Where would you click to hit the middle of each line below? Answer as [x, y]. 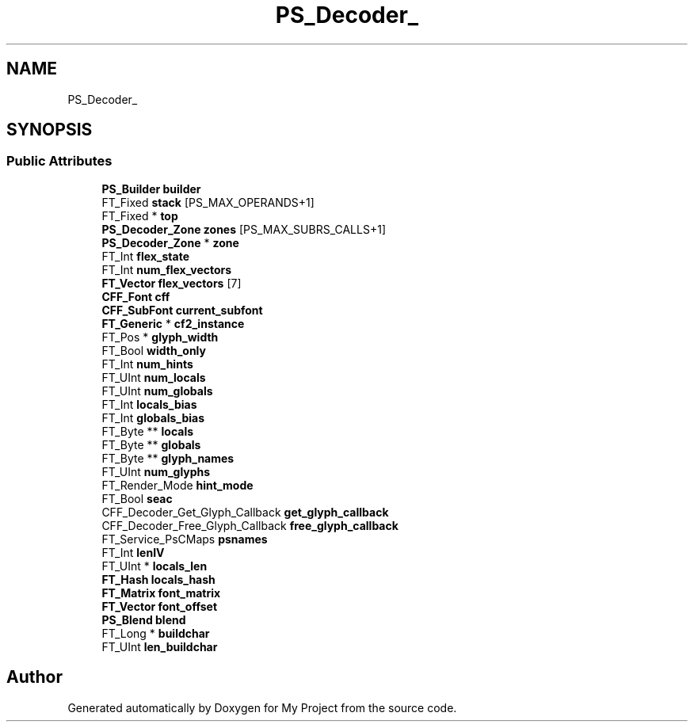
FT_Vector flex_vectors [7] [172, 283]
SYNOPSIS [50, 130]
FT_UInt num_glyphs [156, 471]
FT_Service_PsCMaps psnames [185, 539]
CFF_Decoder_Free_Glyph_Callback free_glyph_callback [250, 525]
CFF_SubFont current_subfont [182, 310]
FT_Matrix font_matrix [161, 593]
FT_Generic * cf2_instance [173, 323]
